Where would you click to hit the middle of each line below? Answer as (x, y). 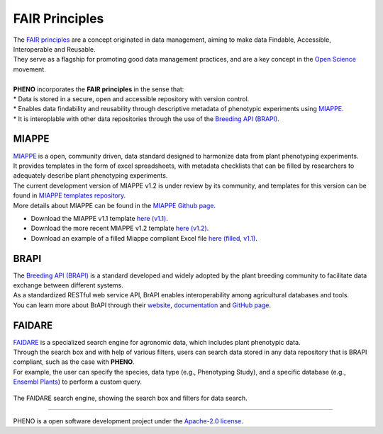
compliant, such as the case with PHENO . (74, 362)
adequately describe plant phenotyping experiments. (90, 176)
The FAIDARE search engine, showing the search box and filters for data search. (130, 398)
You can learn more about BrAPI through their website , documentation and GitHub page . (142, 305)
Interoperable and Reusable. (54, 49)
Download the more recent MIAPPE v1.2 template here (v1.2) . (120, 228)
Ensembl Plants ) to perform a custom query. (77, 382)
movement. (29, 69)
